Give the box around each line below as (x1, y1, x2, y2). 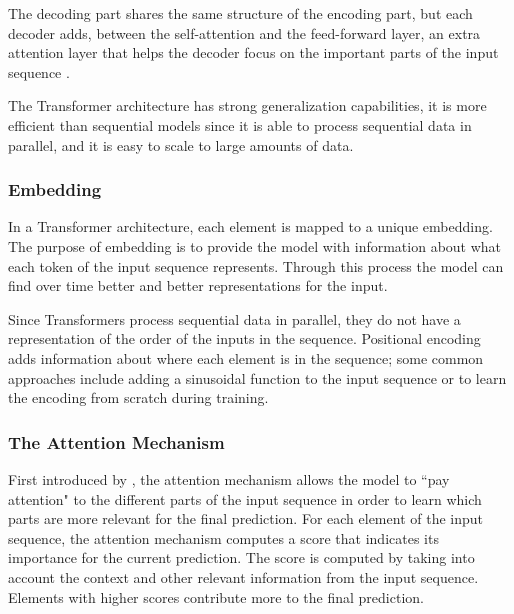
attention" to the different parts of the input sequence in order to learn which (8, 488, 482, 509)
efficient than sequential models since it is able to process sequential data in (8, 114, 472, 135)
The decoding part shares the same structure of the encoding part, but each (8, 3, 473, 23)
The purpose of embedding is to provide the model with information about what (8, 235, 502, 256)
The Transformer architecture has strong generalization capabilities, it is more (8, 95, 487, 116)
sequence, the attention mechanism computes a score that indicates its (8, 527, 439, 548)
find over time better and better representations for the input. (8, 275, 388, 296)
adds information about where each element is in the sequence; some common (8, 347, 484, 368)
